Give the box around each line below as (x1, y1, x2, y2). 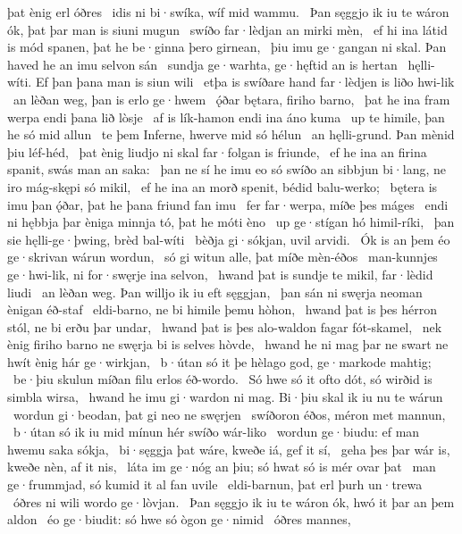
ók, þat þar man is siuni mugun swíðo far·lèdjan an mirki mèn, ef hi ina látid (7, 20, 448, 38)
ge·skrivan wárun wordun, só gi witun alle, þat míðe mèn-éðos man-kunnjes (7, 247, 438, 266)
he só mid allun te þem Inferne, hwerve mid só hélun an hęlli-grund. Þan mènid (7, 125, 455, 144)
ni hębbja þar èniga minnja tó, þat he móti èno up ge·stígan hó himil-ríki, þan (7, 213, 455, 231)
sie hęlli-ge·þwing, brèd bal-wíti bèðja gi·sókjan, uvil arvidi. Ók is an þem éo (7, 229, 450, 248)
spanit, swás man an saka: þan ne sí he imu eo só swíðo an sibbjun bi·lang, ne (7, 160, 446, 179)
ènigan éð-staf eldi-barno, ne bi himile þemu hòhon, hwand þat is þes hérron (7, 300, 438, 319)
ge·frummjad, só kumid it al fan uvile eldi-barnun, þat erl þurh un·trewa (7, 475, 423, 494)
